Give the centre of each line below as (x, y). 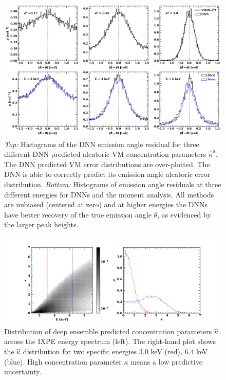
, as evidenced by (184, 214)
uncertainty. (23, 372)
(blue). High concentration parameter (63, 361)
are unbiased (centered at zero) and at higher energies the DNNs (106, 204)
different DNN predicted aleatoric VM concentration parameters (105, 154)
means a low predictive (166, 361)
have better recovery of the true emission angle (78, 214)
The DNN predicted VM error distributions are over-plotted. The (107, 164)
